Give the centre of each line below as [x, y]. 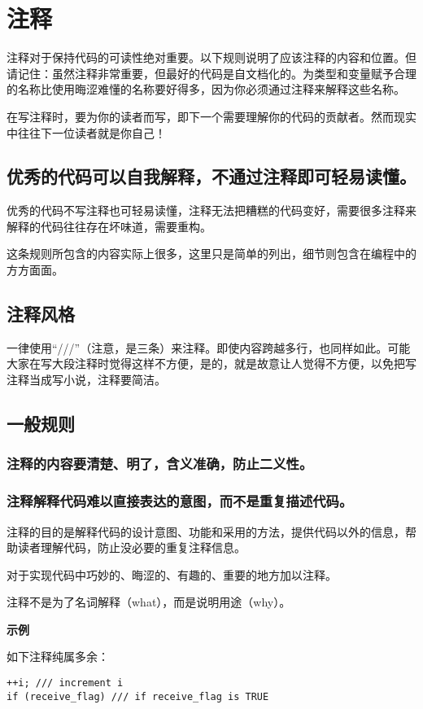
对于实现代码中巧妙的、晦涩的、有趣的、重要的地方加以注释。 [172, 574]
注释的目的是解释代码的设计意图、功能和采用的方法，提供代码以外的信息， [206, 531]
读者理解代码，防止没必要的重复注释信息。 [131, 547]
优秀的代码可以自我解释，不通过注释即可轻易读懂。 [211, 176]
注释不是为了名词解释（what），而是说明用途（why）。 [149, 602]
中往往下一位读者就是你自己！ [86, 132]
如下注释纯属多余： [58, 656]
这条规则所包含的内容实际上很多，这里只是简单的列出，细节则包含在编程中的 [211, 254]
